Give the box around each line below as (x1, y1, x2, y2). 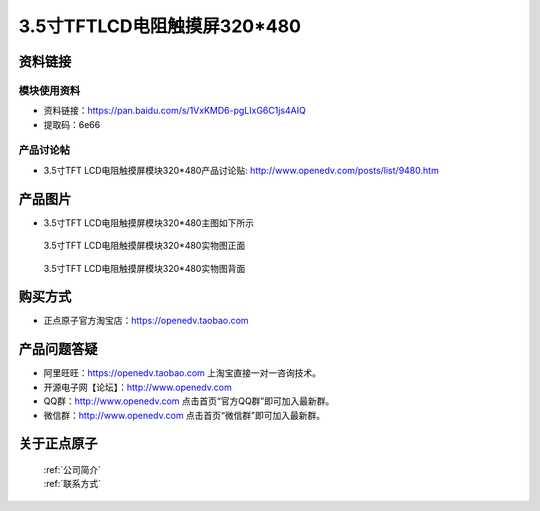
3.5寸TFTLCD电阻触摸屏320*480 (18, 15, 302, 37)
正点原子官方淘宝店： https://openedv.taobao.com (43, 315, 249, 327)
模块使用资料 (18, 83, 81, 97)
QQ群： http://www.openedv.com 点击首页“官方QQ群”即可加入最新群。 (43, 395, 335, 407)
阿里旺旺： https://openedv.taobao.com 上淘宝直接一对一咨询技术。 (43, 367, 322, 379)
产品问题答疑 (18, 341, 98, 358)
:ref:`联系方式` (43, 478, 102, 490)
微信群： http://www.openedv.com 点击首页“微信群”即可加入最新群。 (43, 409, 325, 421)
